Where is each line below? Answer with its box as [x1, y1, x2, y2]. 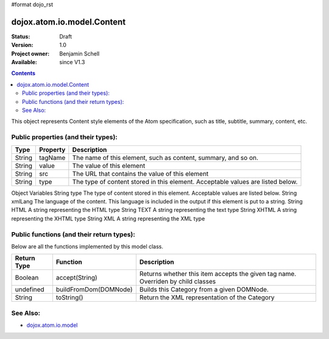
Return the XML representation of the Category [139, 293, 275, 302]
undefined [15, 285, 45, 294]
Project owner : [11, 49, 50, 57]
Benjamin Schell [59, 49, 100, 57]
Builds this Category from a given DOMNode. [139, 285, 269, 294]
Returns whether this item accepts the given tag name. [139, 269, 297, 278]
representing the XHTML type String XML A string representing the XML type [11, 214, 205, 222]
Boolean [15, 274, 39, 282]
